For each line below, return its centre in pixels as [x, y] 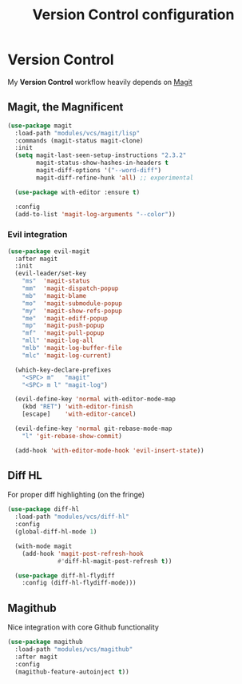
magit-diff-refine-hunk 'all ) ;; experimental [115, 178]
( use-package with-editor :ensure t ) [77, 192]
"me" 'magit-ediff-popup [65, 318]
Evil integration [38, 235]
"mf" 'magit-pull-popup [63, 333]
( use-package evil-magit [49, 251]
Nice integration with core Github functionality [83, 627]
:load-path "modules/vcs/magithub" [74, 650]
